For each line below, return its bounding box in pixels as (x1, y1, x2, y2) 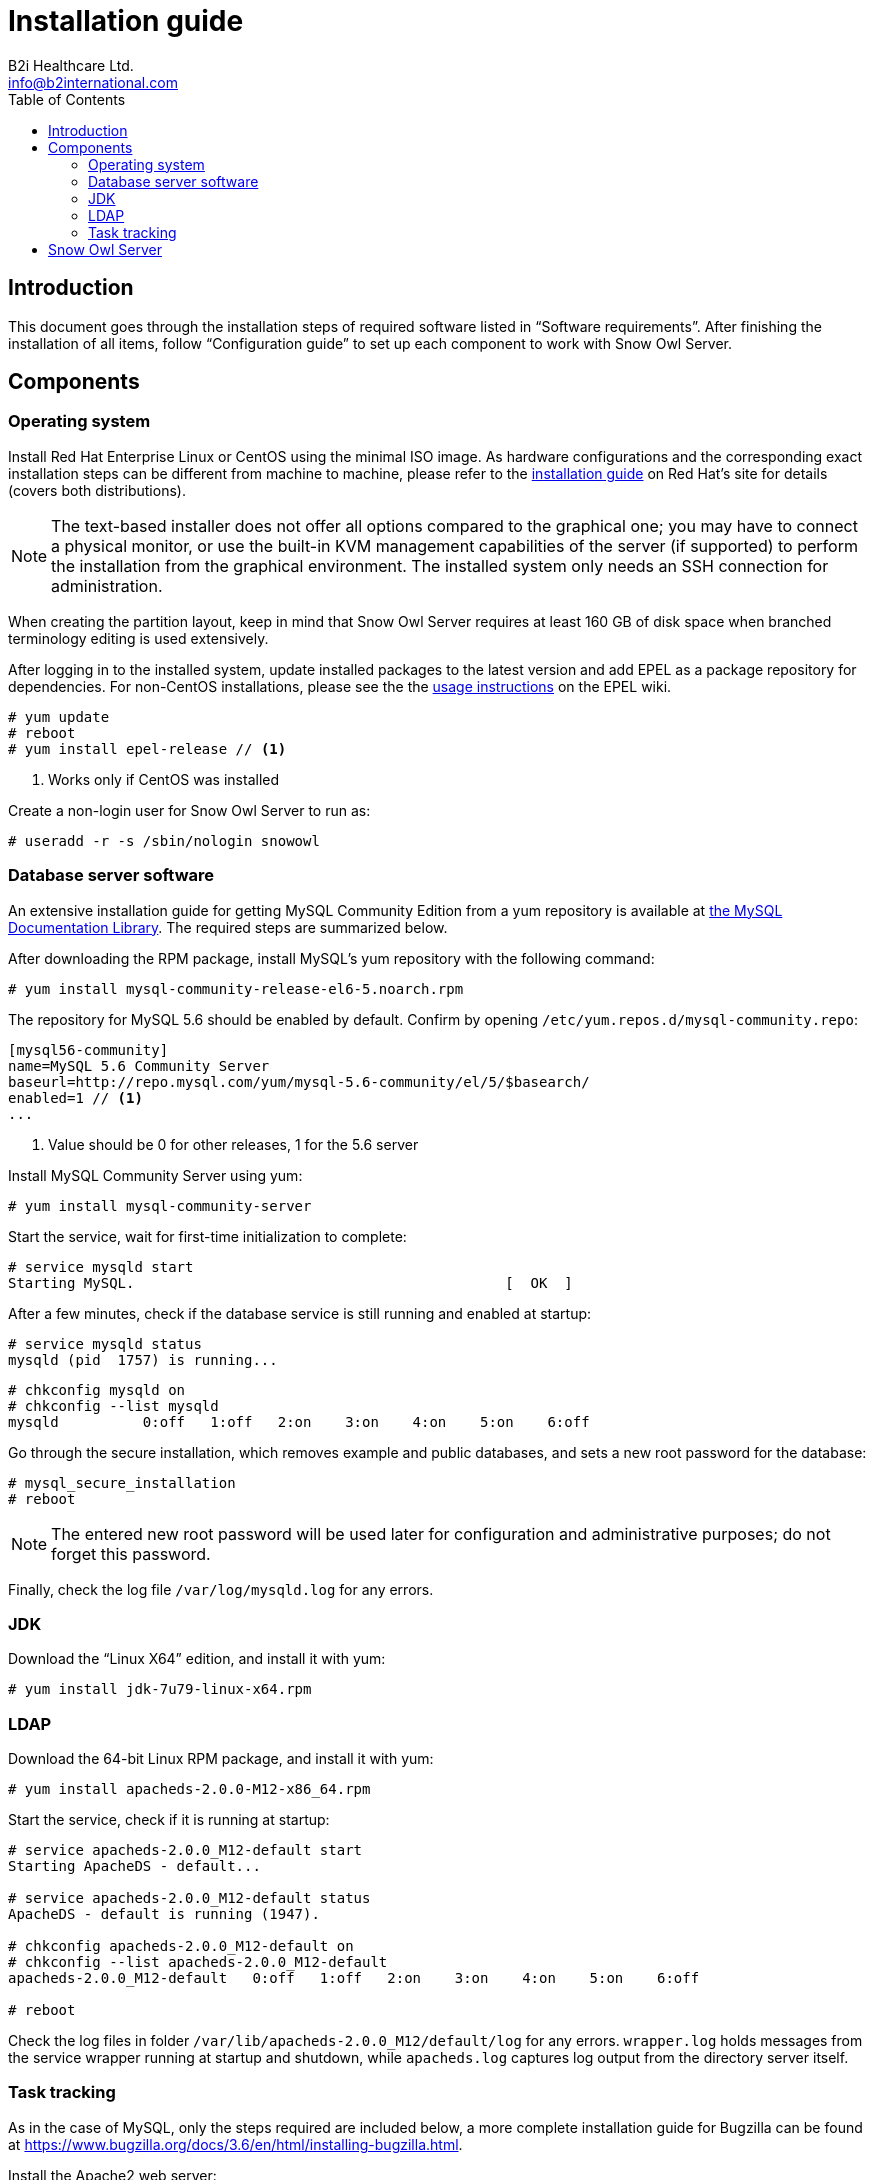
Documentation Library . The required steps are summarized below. (8, 918, 448, 936)
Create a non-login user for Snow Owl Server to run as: (8, 801, 371, 819)
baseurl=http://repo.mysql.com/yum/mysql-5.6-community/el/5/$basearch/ (8, 1073, 590, 1090)
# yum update (8, 708, 110, 725)
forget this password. (51, 1543, 211, 1564)
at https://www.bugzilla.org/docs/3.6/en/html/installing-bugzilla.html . (8, 2135, 463, 2153)
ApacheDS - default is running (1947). (8, 1906, 320, 1923)
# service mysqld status (8, 1335, 202, 1352)
